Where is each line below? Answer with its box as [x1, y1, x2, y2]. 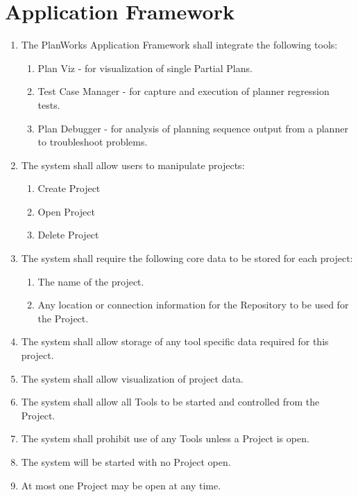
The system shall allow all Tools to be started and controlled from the [21, 394, 320, 409]
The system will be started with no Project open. [21, 455, 231, 469]
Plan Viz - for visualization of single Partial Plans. [37, 60, 253, 75]
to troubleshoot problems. [37, 134, 148, 149]
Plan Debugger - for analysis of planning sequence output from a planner [37, 121, 348, 135]
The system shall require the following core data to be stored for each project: [21, 251, 353, 265]
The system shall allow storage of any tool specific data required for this [21, 334, 329, 349]
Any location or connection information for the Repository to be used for [37, 297, 349, 312]
